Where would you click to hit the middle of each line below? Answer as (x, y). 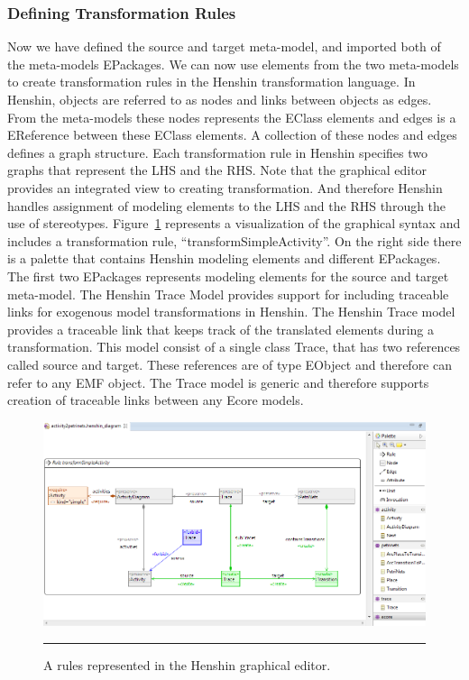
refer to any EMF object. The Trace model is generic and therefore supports (218, 382)
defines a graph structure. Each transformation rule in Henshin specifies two (218, 152)
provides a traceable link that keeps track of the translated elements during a (221, 329)
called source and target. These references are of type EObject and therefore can (230, 364)
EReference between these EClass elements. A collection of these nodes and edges (232, 135)
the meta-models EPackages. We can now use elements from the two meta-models (233, 64)
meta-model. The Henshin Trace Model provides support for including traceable (228, 294)
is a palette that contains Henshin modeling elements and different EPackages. (224, 258)
